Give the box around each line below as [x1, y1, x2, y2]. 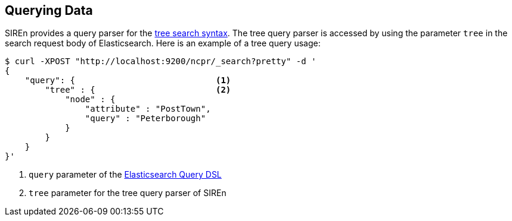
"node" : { [65, 94, 116, 105]
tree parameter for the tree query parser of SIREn [29, 188, 226, 198]
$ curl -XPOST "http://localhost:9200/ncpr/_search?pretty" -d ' [5, 56, 316, 67]
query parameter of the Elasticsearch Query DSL [29, 169, 222, 180]
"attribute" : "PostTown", [85, 104, 211, 114]
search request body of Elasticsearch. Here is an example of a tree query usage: [5, 38, 321, 49]
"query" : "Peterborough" [85, 113, 206, 124]
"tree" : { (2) [45, 85, 231, 95]
